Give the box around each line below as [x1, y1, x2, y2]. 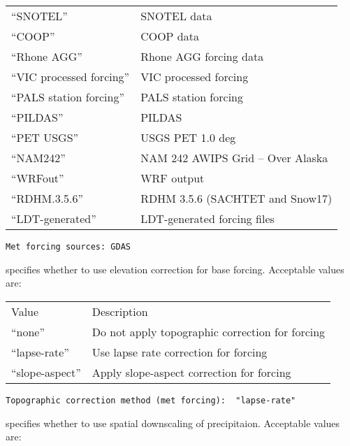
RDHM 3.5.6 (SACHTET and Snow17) [140, 190, 333, 206]
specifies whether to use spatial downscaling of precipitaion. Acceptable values [6, 415, 340, 430]
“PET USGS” [11, 129, 79, 145]
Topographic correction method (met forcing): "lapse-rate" [6, 395, 296, 405]
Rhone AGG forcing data [140, 48, 264, 64]
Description [92, 303, 148, 319]
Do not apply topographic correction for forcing [92, 323, 326, 340]
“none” [11, 323, 45, 340]
